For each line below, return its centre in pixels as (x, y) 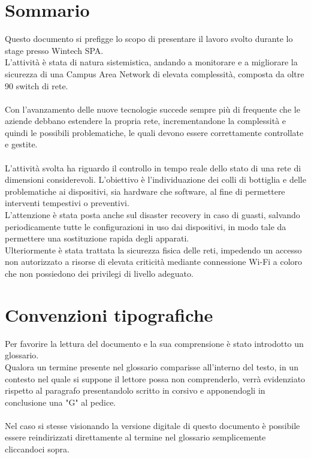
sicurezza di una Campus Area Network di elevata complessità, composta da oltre (155, 73)
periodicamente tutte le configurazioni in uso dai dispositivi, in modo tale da (146, 226)
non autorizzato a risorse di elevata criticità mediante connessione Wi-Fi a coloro (154, 262)
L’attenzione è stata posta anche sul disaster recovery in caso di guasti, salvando (153, 215)
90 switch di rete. (37, 85)
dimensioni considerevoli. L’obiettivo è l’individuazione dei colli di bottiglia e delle (155, 179)
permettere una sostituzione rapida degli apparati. (97, 238)
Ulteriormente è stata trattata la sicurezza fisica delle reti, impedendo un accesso (153, 250)
